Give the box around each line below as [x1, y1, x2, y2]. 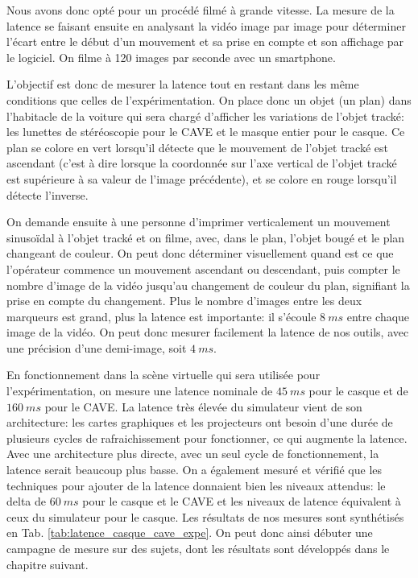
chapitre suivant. [6, 555, 89, 572]
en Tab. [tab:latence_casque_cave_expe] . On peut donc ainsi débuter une [6, 524, 373, 541]
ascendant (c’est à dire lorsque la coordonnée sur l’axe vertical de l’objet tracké [6, 155, 397, 171]
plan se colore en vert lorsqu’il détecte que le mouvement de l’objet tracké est [6, 138, 388, 155]
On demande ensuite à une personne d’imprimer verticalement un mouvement [6, 213, 391, 230]
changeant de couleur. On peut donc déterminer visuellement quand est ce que [6, 245, 394, 262]
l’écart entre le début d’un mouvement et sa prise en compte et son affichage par [6, 33, 404, 50]
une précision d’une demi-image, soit [6, 339, 187, 356]
